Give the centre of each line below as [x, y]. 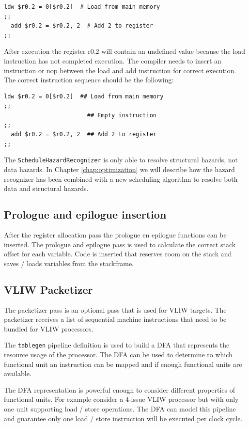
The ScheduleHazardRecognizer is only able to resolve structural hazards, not [121, 160]
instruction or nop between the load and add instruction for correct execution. [120, 70]
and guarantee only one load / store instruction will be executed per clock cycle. [123, 418]
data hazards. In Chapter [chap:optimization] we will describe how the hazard [119, 169]
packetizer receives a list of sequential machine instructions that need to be [115, 319]
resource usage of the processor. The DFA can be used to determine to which [118, 354]
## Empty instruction [122, 115]
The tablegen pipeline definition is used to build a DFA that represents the [117, 345]
